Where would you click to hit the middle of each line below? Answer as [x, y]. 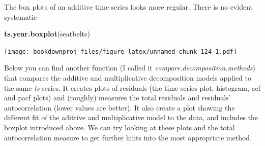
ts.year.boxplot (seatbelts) [47, 34]
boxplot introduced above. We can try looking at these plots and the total [120, 127]
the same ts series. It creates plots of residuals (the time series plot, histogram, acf [132, 87]
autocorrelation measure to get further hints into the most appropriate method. [128, 137]
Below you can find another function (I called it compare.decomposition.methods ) [130, 68]
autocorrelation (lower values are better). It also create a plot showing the [120, 107]
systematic [21, 16]
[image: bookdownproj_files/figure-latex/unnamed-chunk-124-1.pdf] [121, 51]
